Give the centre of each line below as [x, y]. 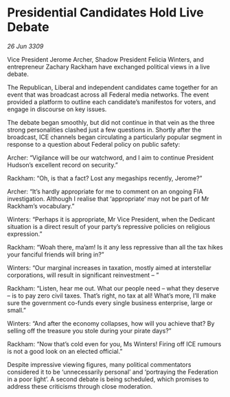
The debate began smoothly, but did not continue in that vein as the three [111, 122]
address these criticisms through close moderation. [80, 386]
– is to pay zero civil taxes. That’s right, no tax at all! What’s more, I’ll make [112, 296]
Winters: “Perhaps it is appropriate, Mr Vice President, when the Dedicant [111, 219]
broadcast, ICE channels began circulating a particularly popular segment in [114, 137]
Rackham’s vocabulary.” [41, 206]
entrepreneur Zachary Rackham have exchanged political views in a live [109, 67]
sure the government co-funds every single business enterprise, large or [110, 302]
